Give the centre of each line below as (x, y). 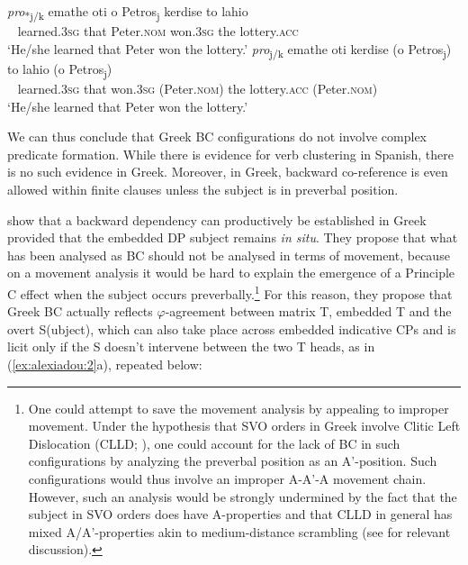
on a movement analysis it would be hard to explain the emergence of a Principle (231, 273)
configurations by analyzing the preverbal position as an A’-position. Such (233, 461)
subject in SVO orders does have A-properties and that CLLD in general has (240, 514)
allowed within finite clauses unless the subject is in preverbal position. (203, 189)
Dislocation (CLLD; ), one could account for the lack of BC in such (214, 443)
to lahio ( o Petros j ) (60, 69)
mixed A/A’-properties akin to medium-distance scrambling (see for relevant (239, 531)
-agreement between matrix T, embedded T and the (308, 311)
